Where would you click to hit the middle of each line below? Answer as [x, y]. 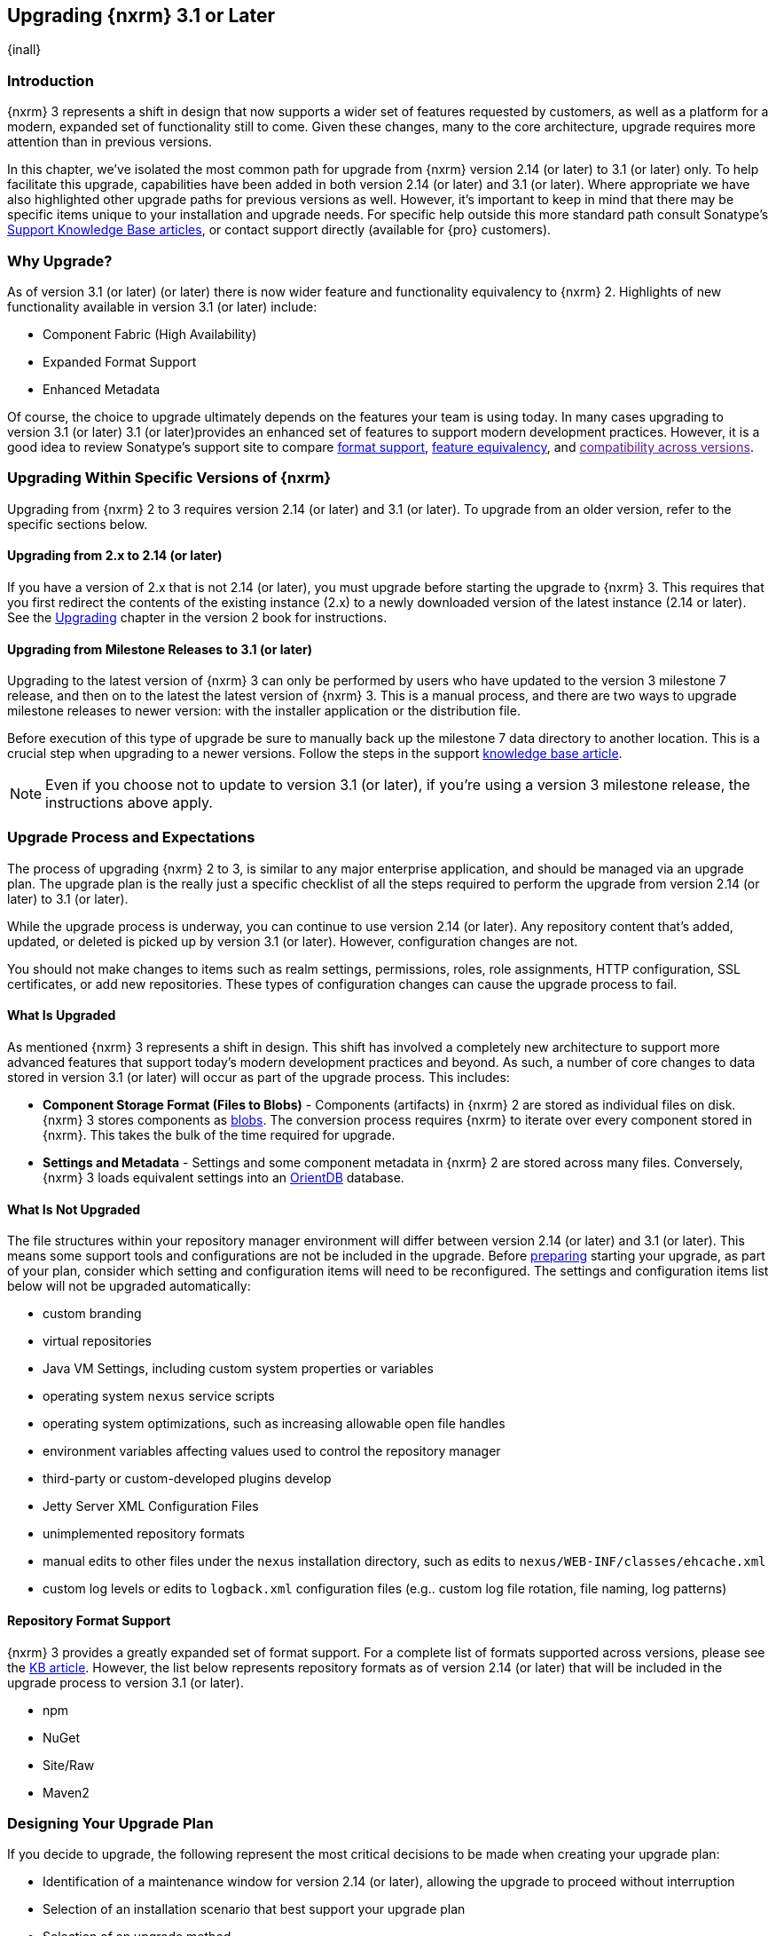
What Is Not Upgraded [74, 1209]
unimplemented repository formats [144, 1534]
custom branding [92, 1314]
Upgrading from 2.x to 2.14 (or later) [115, 556]
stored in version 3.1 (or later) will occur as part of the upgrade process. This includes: [259, 1078]
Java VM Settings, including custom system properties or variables [238, 1369]
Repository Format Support [89, 1620]
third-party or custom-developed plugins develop [187, 1479]
